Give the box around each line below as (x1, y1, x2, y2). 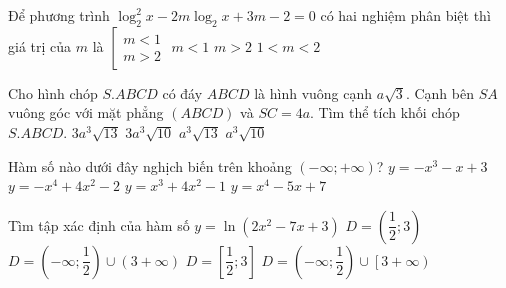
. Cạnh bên (405, 82, 474, 103)
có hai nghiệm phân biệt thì (320, 5, 491, 25)
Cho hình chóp (8, 82, 98, 103)
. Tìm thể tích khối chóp (310, 102, 460, 123)
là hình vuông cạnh (254, 82, 373, 103)
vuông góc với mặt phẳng (8, 102, 164, 123)
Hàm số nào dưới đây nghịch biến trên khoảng (8, 155, 292, 176)
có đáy (162, 82, 203, 103)
